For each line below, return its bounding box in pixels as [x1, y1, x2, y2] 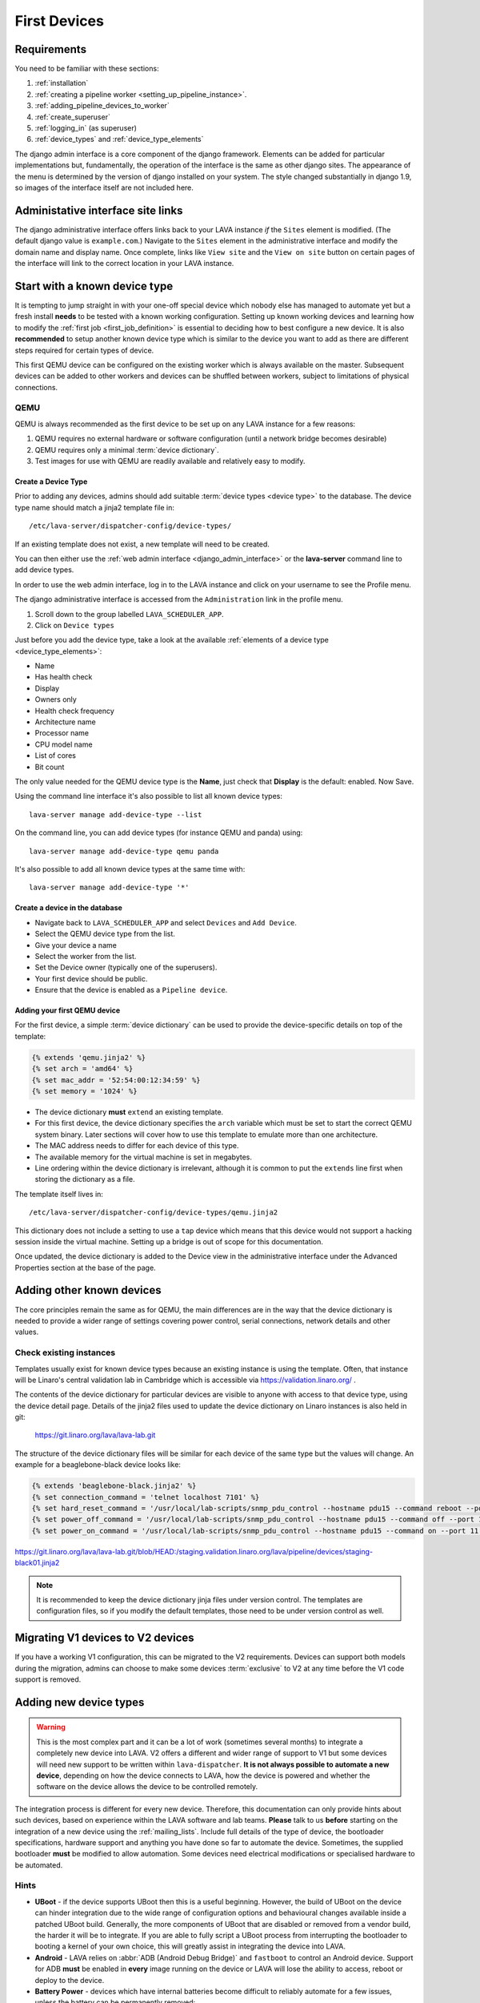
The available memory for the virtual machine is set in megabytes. [34, 1152, 252, 1162]
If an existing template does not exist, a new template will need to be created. [14, 539, 270, 549]
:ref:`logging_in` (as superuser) [34, 123, 138, 133]
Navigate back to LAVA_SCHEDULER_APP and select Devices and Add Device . [34, 917, 298, 927]
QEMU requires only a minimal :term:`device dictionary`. [34, 445, 219, 454]
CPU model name [34, 740, 93, 749]
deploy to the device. [34, 1975, 105, 1985]
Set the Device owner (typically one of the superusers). [34, 962, 218, 973]
